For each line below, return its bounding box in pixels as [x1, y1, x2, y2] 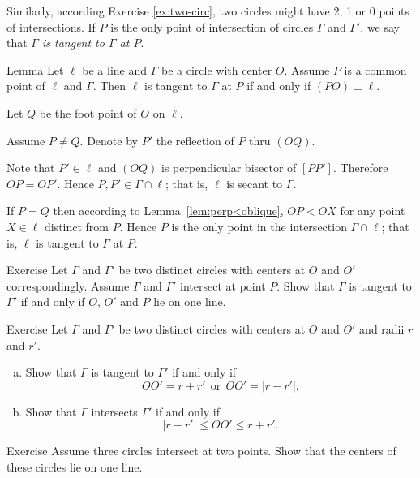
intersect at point [180, 277, 266, 294]
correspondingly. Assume [6, 277, 130, 294]
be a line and [82, 61, 148, 78]
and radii [359, 320, 405, 337]
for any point [340, 202, 405, 219]
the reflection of [156, 131, 234, 149]
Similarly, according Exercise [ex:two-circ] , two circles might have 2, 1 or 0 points [6, 2, 409, 19]
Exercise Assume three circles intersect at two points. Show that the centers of [6, 442, 396, 459]
